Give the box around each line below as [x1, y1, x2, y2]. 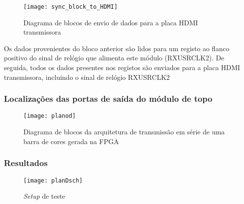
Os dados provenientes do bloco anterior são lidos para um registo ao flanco [4, 43, 229, 53]
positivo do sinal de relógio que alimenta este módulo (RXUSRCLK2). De [4, 53, 225, 63]
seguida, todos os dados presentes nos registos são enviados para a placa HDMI [4, 62, 240, 73]
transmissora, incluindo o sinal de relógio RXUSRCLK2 [4, 72, 170, 82]
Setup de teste [23, 191, 65, 201]
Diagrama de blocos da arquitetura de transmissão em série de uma [23, 127, 225, 137]
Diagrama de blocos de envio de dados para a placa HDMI [23, 17, 198, 27]
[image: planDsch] [23, 177, 83, 184]
